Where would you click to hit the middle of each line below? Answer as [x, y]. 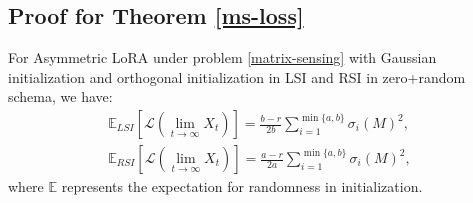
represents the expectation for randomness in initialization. [242, 186]
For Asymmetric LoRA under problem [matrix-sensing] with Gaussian [222, 57]
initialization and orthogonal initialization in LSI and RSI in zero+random [237, 76]
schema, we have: [60, 96]
